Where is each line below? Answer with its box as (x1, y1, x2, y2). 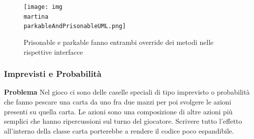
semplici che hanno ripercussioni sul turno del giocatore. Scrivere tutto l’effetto (4, 116, 242, 126)
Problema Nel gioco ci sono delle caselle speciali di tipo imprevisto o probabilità (4, 87, 250, 97)
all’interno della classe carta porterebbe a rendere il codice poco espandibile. (4, 125, 234, 136)
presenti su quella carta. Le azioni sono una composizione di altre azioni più (4, 106, 233, 116)
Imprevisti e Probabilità (4, 68, 102, 80)
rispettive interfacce (24, 46, 83, 57)
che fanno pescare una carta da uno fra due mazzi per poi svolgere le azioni (4, 96, 231, 106)
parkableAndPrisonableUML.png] (24, 23, 126, 30)
